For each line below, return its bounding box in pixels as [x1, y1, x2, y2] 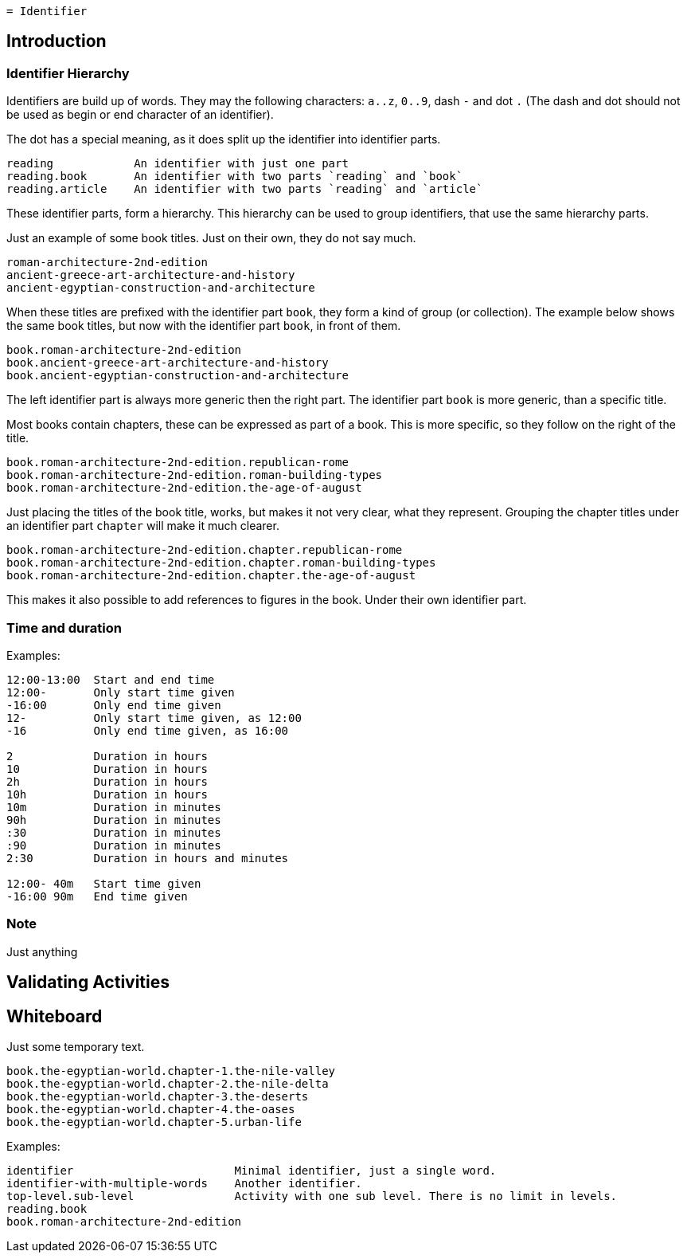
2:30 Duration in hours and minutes [6, 851, 289, 865]
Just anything [6, 944, 78, 959]
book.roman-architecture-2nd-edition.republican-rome [6, 456, 349, 469]
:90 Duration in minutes [6, 838, 221, 852]
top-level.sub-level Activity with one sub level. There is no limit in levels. [6, 1189, 618, 1202]
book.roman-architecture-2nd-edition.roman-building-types [6, 469, 383, 482]
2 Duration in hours [6, 749, 208, 763]
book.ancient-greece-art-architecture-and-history [6, 356, 329, 370]
